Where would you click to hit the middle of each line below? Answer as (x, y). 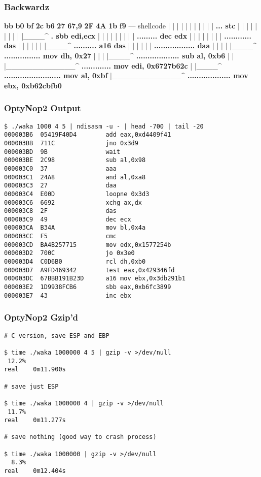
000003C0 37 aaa (60, 168)
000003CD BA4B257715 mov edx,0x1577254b (88, 245)
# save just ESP (31, 386)
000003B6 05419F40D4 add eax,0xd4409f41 (88, 135)
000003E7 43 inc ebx (68, 295)
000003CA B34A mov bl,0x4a (75, 228)
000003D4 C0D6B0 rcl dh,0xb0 (75, 262)
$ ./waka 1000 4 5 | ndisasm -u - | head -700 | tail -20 (104, 126)
